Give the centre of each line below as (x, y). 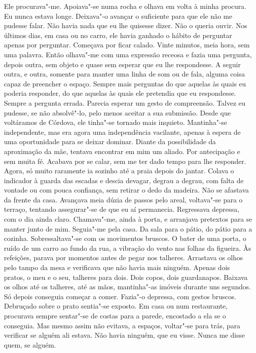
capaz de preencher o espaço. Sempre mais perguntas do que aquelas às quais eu (125, 83)
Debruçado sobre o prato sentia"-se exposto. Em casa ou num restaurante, (116, 306)
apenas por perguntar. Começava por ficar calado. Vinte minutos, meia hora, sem (127, 45)
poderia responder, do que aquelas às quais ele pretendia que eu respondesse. (120, 93)
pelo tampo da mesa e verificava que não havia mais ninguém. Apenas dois (117, 267)
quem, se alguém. (30, 344)
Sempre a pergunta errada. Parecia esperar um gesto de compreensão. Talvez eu (125, 102)
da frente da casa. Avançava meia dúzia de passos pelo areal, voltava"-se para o (123, 199)
